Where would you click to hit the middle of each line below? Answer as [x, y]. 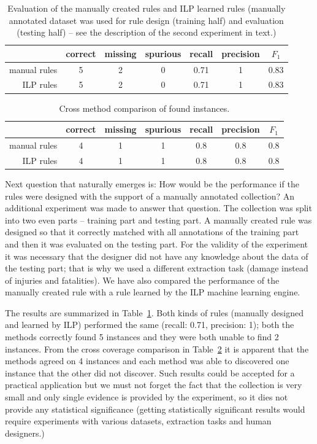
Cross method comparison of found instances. [144, 108]
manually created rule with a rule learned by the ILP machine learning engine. [153, 292]
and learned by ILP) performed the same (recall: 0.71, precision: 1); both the [150, 325]
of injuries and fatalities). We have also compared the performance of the [142, 280]
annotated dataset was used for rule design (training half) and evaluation [146, 20]
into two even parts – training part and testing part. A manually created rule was [158, 220]
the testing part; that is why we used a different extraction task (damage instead [157, 268]
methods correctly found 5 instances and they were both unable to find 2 [142, 337]
